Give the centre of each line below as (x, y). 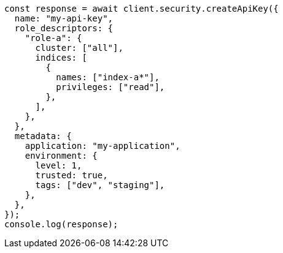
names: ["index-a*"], (108, 77)
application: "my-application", (103, 146)
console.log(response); (61, 224)
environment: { (61, 156)
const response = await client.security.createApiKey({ (141, 9)
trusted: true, (72, 175)
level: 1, (59, 165)
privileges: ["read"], (110, 87)
